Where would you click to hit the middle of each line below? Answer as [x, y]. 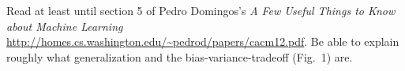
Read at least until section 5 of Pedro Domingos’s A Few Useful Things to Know [201, 10]
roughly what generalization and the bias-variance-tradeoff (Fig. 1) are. [180, 56]
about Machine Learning [65, 26]
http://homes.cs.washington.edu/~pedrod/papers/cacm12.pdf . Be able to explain [203, 41]
